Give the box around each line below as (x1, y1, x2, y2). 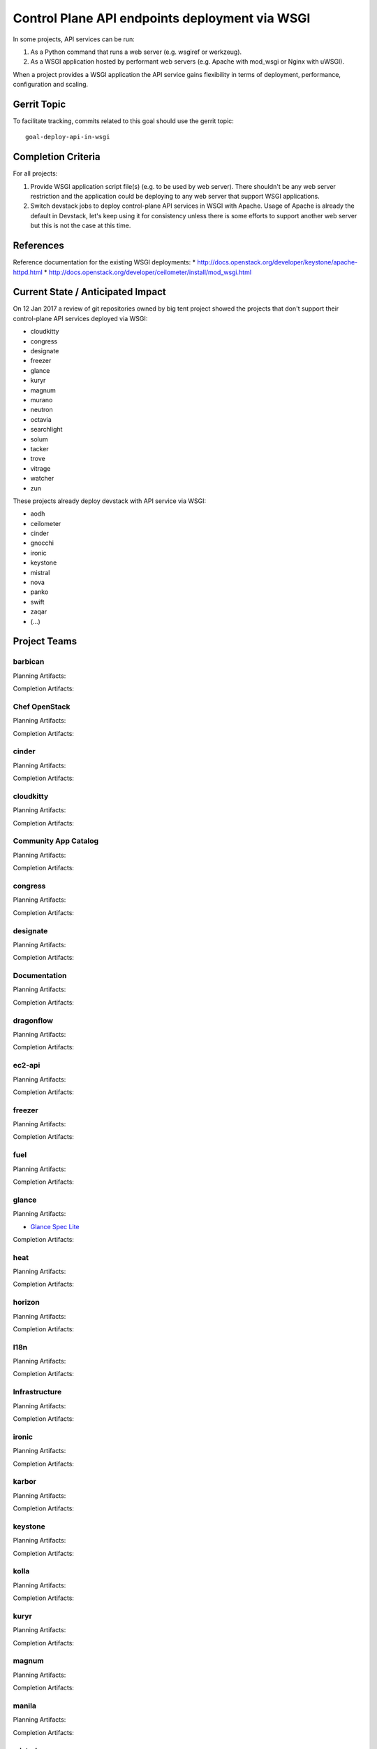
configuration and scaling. (13, 80, 89, 89)
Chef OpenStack (13, 702, 71, 711)
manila (13, 1701, 36, 1711)
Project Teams (13, 635, 77, 647)
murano (30, 395, 53, 404)
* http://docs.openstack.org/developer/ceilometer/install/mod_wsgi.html (44, 268, 251, 276)
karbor (13, 1477, 36, 1487)
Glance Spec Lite (30, 1222, 80, 1231)
